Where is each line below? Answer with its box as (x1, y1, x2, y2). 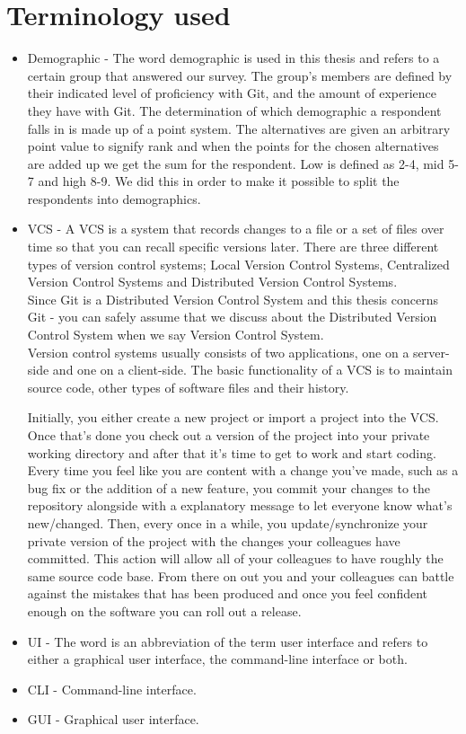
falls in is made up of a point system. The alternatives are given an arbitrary (27, 119, 451, 137)
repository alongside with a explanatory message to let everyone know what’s (27, 496, 453, 515)
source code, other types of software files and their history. (27, 377, 349, 396)
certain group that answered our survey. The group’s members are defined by (27, 66, 453, 84)
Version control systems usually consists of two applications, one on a (27, 342, 409, 361)
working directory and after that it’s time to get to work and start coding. (27, 443, 436, 462)
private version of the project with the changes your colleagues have (27, 531, 400, 550)
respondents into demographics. (27, 189, 201, 208)
